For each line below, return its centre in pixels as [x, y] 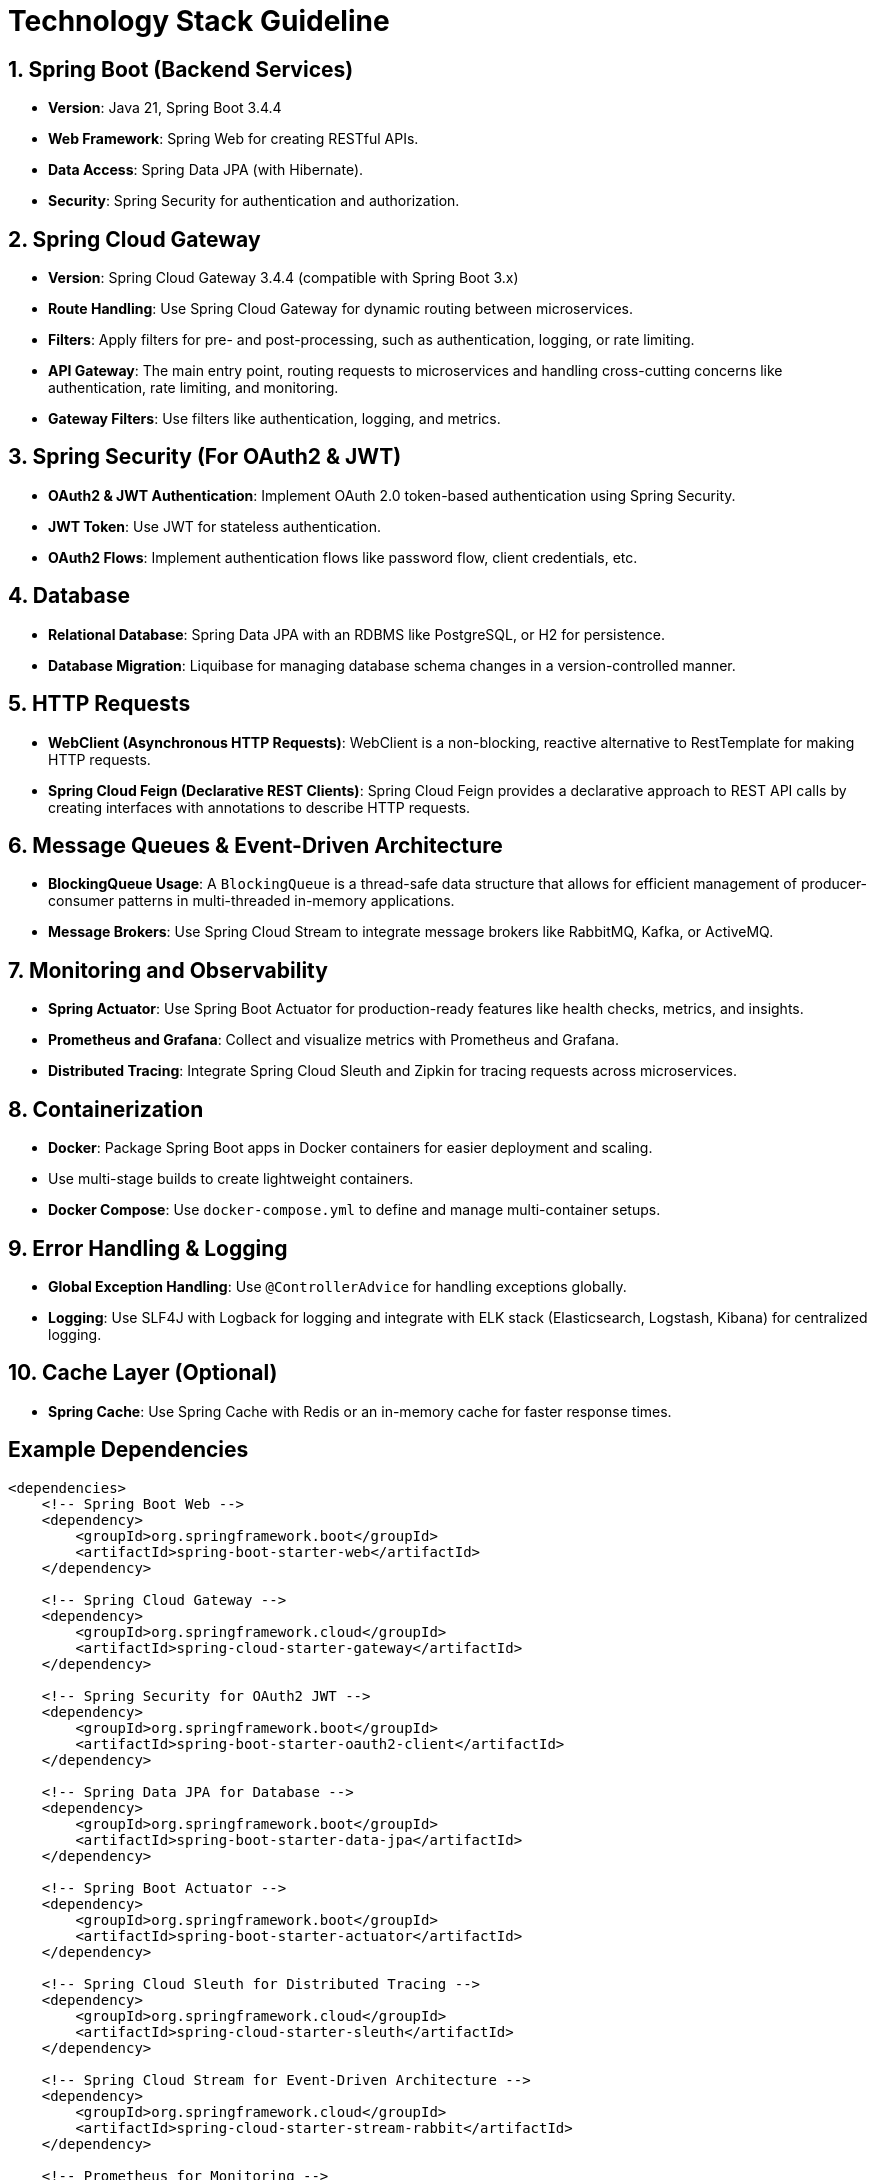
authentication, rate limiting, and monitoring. [193, 388]
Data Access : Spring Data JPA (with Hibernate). [206, 170]
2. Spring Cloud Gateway [134, 239]
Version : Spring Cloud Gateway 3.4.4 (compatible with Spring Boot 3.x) [283, 278]
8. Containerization [106, 1109]
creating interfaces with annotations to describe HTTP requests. [259, 807]
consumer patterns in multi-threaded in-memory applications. [251, 901]
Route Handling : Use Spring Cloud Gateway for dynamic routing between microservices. [340, 309]
